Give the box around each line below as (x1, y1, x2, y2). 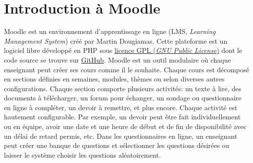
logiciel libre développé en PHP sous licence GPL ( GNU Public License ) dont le (4, 45, 242, 55)
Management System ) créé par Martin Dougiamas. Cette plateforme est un (4, 35, 228, 46)
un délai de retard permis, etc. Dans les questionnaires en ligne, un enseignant (4, 130, 237, 141)
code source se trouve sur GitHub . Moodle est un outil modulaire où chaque (4, 54, 231, 65)
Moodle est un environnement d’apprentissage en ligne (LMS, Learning (4, 26, 216, 36)
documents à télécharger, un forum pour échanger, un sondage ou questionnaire (4, 93, 241, 103)
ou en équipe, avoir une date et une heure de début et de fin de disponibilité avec (4, 121, 247, 131)
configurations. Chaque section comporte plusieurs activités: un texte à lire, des (4, 83, 241, 93)
